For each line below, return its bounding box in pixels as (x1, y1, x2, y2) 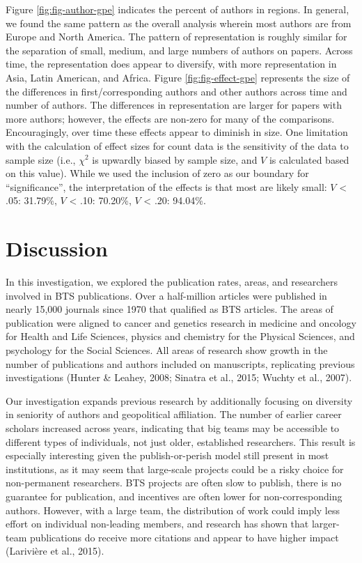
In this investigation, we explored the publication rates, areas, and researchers (6, 275, 338, 289)
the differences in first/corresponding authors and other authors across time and (6, 84, 347, 98)
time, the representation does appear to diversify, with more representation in (6, 56, 337, 71)
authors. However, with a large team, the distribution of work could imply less (6, 502, 340, 517)
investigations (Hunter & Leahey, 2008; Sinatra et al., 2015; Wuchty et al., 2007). (6, 370, 352, 385)
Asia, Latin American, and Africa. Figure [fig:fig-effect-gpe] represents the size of (6, 70, 350, 84)
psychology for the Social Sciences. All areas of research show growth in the (6, 343, 328, 357)
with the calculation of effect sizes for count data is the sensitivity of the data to (6, 138, 349, 153)
